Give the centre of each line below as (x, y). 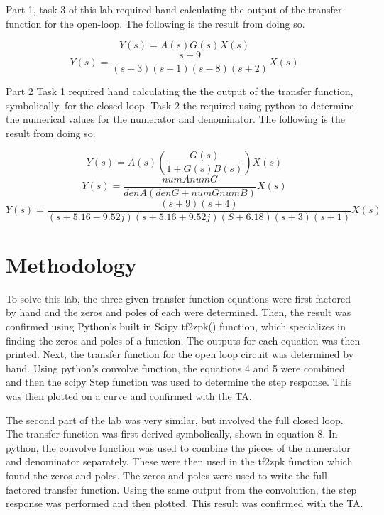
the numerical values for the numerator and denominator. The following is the (175, 119)
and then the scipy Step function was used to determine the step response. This (179, 382)
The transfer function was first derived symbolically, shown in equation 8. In (172, 434)
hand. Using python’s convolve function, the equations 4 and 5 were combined (175, 368)
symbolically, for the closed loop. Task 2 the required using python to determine (180, 105)
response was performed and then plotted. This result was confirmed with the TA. (185, 503)
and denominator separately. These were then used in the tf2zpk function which (179, 461)
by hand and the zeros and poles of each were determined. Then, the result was (179, 312)
